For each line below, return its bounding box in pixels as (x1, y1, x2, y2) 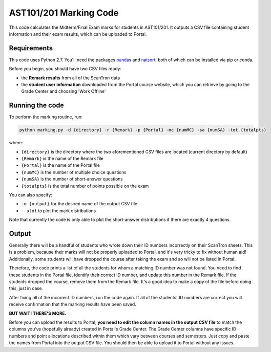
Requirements (9, 44, 53, 52)
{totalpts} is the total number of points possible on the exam (21, 183, 149, 189)
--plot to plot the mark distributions (21, 208, 96, 214)
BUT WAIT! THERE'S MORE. (9, 310, 66, 316)
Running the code (9, 101, 64, 110)
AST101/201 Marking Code (9, 7, 119, 18)
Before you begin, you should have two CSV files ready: (9, 66, 122, 72)
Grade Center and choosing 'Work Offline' (21, 88, 106, 94)
